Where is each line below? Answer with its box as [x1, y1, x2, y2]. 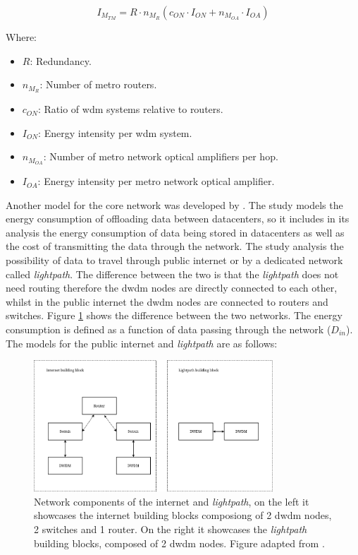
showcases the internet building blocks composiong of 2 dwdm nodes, [34, 508, 332, 523]
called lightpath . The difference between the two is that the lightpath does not [6, 266, 339, 281]
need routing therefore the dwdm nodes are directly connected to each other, [6, 280, 338, 295]
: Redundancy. [30, 53, 92, 68]
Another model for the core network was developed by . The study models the [6, 197, 343, 212]
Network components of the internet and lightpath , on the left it [34, 494, 309, 508]
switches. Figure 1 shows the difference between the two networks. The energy [6, 308, 342, 323]
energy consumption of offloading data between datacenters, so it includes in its [6, 211, 350, 226]
